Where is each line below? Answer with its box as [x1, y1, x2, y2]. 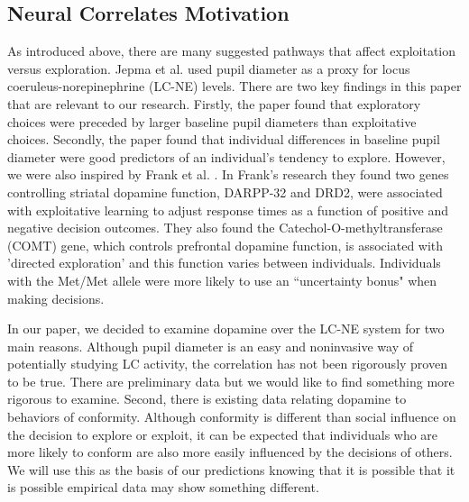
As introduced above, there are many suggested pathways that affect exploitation [7, 41, 456, 60]
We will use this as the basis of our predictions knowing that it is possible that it [7, 460, 455, 479]
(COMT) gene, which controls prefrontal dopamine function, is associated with [7, 235, 444, 254]
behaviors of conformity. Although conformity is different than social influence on [7, 407, 456, 426]
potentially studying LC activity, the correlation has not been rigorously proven [7, 354, 447, 373]
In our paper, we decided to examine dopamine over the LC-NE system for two [7, 319, 445, 338]
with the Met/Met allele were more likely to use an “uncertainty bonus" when [7, 270, 437, 289]
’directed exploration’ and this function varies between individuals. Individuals [7, 253, 441, 272]
